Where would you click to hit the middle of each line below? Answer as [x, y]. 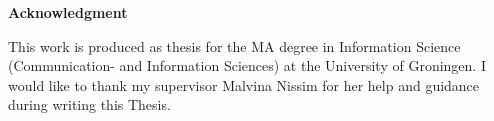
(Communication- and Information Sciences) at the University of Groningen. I [247, 65]
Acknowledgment [68, 12]
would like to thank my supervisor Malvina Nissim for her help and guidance [244, 84]
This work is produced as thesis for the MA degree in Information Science [234, 45]
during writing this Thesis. [89, 104]
